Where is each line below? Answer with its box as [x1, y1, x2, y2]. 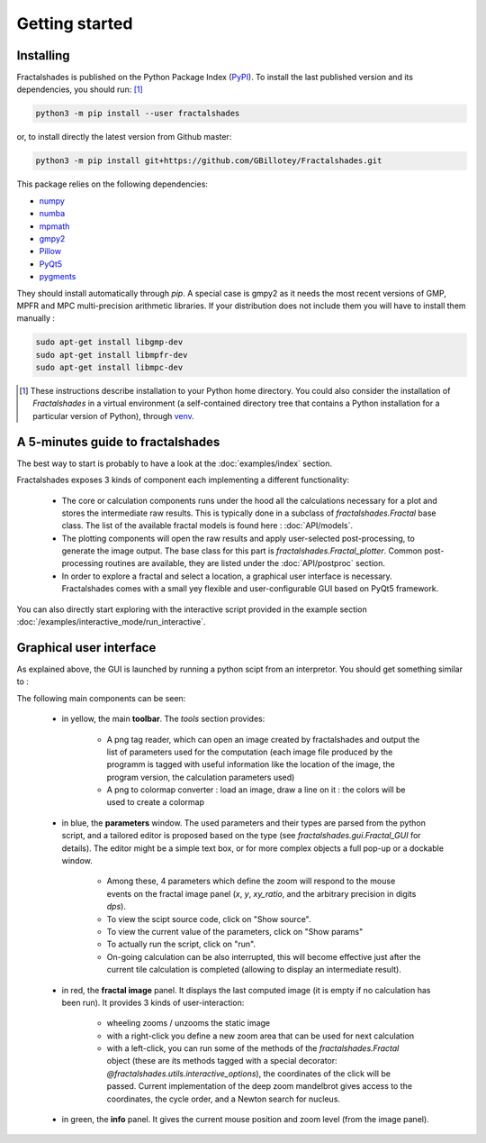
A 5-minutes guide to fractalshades [16, 434, 220, 450]
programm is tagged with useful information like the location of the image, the [106, 759, 395, 770]
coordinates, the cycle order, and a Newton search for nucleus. [106, 1093, 341, 1104]
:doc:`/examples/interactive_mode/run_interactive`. [16, 617, 206, 627]
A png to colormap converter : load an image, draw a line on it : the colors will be [106, 784, 406, 795]
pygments [39, 271, 76, 282]
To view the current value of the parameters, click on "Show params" [106, 926, 364, 937]
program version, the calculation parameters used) [106, 772, 295, 782]
